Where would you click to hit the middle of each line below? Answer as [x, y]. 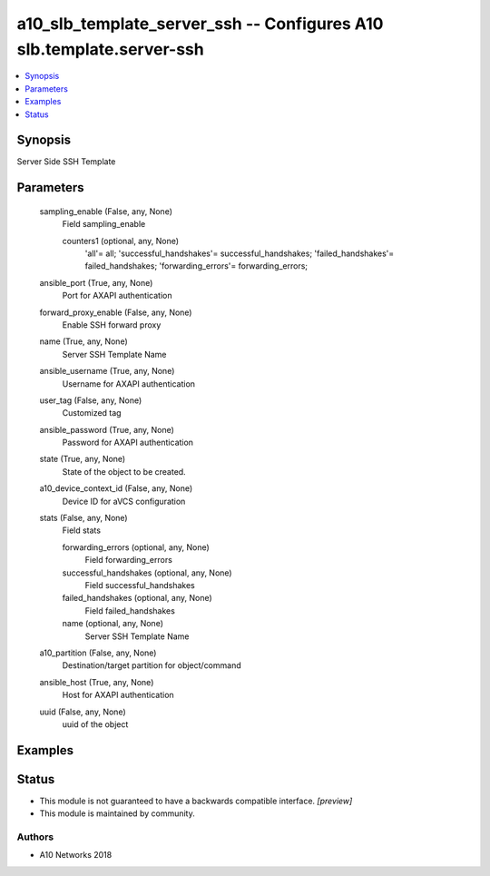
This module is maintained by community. [117, 813]
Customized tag [92, 413]
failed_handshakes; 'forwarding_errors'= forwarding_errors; [196, 266]
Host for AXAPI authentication [118, 695]
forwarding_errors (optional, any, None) [136, 547]
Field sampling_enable [104, 224]
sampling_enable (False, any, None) [106, 211]
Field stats [82, 530]
